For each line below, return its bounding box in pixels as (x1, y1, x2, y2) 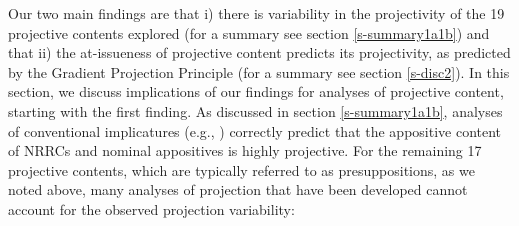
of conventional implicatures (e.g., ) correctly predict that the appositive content (8, 120, 502, 141)
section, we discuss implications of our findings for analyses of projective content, (8, 81, 504, 102)
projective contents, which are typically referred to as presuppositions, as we (8, 159, 475, 180)
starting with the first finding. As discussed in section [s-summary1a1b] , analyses (8, 100, 503, 121)
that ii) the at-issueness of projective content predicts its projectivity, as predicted (8, 42, 511, 63)
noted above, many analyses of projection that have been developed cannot (8, 179, 468, 200)
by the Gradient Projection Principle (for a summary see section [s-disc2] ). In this (8, 61, 510, 82)
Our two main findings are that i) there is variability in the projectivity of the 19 (8, 3, 505, 23)
